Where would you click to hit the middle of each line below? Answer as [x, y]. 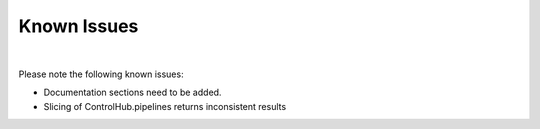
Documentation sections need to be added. [132, 92]
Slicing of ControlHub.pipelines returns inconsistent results [165, 106]
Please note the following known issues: [101, 74]
